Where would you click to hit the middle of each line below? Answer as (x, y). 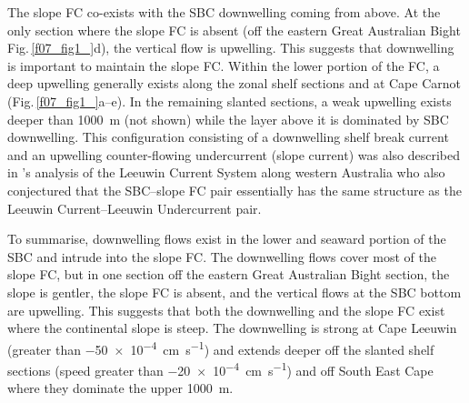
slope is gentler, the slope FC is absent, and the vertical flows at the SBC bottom (234, 292)
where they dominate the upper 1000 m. (120, 388)
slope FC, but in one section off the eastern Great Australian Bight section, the (229, 274)
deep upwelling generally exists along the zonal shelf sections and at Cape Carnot (234, 83)
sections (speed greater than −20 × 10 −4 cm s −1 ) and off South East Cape (220, 368)
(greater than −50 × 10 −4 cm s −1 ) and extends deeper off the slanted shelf (221, 348)
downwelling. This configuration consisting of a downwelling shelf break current (228, 137)
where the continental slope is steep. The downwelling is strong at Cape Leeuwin (232, 328)
